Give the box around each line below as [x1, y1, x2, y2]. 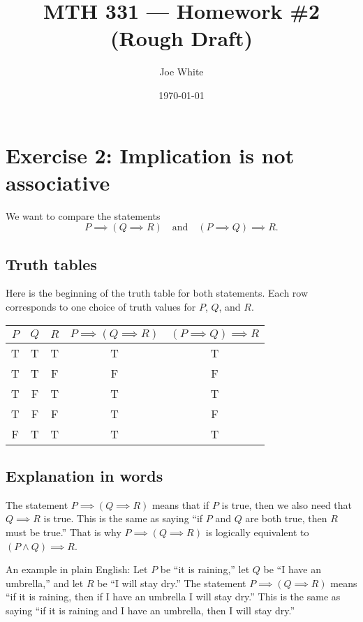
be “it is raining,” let [160, 562, 250, 577]
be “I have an [263, 562, 321, 577]
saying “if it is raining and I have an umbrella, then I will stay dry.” [6, 602, 295, 617]
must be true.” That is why [6, 525, 121, 539]
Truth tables [6, 253, 97, 274]
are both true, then [245, 511, 327, 526]
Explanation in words [6, 465, 163, 486]
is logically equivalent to [205, 525, 309, 539]
